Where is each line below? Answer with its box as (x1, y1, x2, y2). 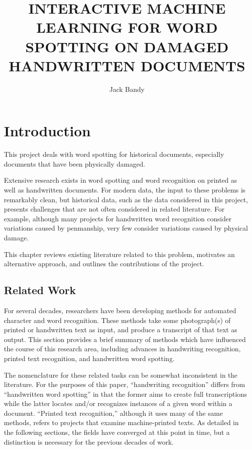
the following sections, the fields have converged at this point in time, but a (4, 427, 230, 437)
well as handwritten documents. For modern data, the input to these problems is (4, 185, 246, 194)
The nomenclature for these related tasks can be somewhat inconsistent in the (4, 369, 238, 380)
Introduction (4, 121, 91, 141)
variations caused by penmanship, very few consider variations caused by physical (4, 223, 248, 233)
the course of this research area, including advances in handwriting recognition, (4, 343, 241, 354)
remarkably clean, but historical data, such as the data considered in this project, (4, 194, 248, 204)
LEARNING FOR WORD (36, 17, 218, 37)
